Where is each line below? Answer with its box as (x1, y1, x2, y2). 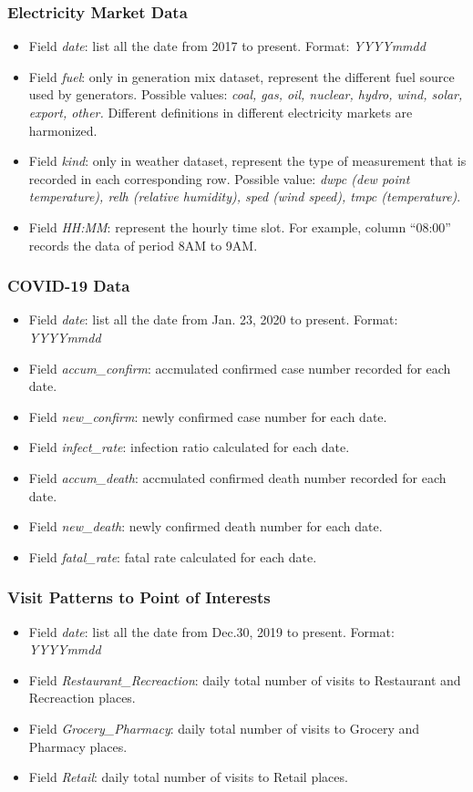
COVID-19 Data (7, 274, 130, 297)
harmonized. (28, 120, 98, 139)
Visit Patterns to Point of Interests (7, 586, 271, 609)
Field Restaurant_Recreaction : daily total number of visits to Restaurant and (28, 670, 461, 689)
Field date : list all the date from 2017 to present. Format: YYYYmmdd (28, 36, 426, 56)
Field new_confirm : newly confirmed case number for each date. (28, 406, 387, 426)
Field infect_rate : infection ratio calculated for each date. (28, 437, 350, 457)
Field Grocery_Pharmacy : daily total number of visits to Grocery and (28, 718, 420, 737)
